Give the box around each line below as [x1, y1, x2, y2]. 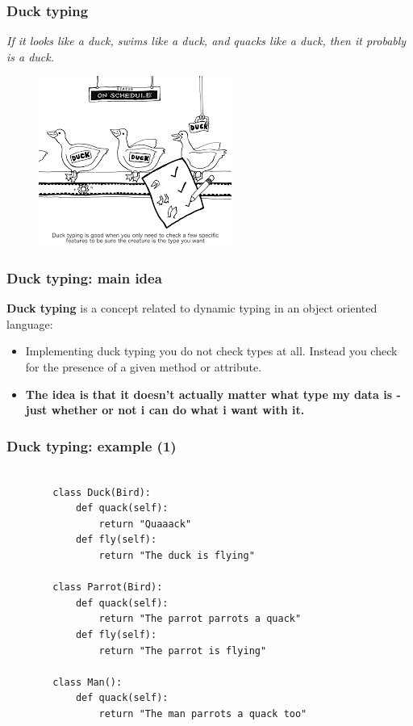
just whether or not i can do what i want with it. [25, 401, 305, 418]
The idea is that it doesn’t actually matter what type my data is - [25, 385, 401, 402]
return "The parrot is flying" [98, 644, 267, 657]
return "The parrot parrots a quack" [98, 613, 302, 625]
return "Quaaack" [98, 518, 192, 530]
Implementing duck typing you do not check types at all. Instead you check [25, 342, 398, 359]
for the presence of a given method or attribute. [25, 359, 262, 375]
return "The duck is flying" [98, 549, 255, 561]
